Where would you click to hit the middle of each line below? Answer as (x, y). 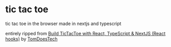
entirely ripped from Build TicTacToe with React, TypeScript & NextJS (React (86, 33)
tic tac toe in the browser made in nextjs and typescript (63, 24)
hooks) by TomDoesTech (31, 39)
